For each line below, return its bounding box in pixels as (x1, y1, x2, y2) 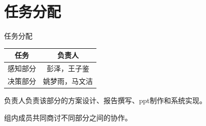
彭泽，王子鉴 (47, 63, 89, 74)
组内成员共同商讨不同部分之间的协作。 (4, 112, 132, 122)
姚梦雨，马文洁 (43, 75, 93, 86)
